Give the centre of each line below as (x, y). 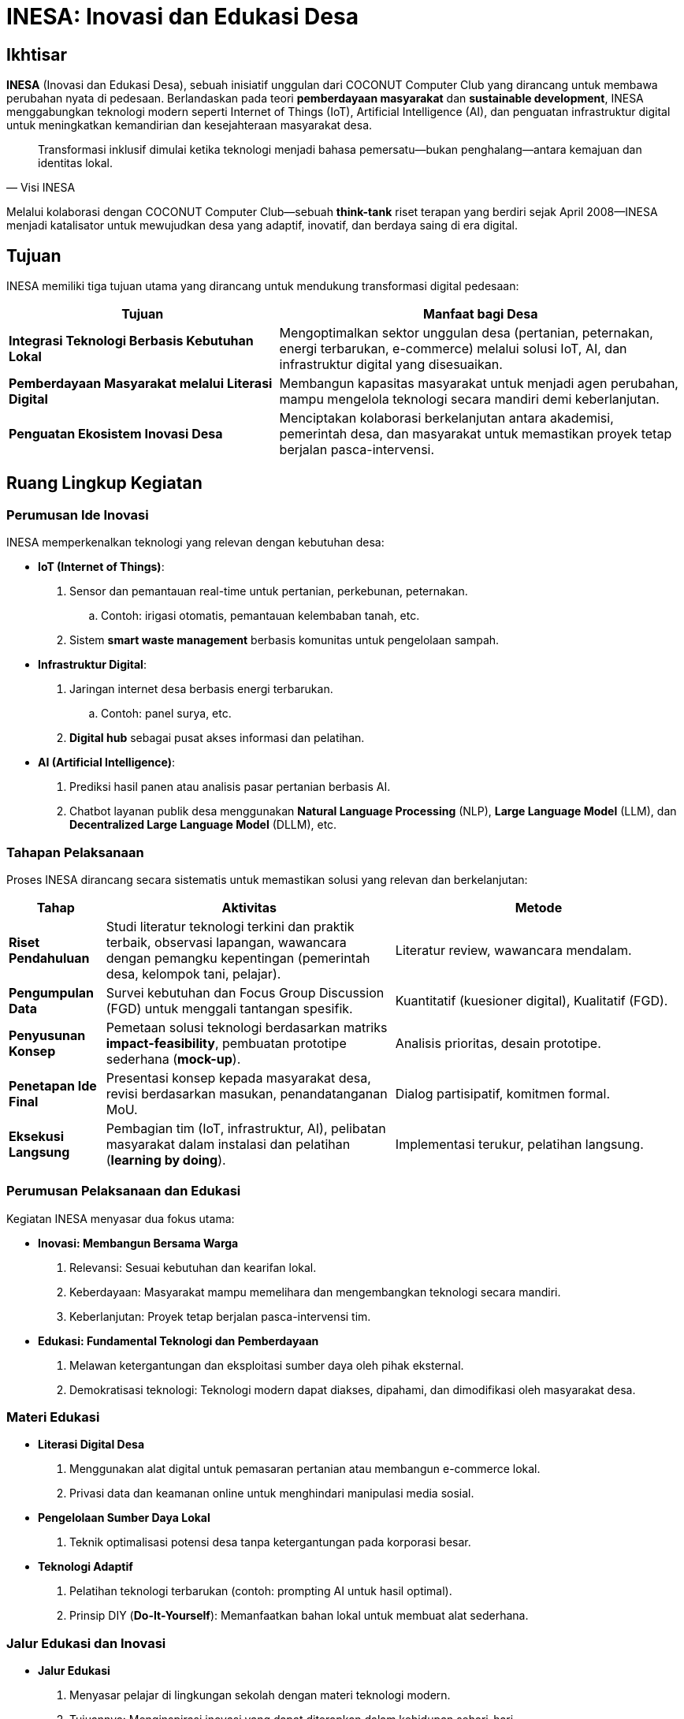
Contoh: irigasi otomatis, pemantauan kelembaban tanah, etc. (260, 616)
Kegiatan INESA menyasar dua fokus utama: (121, 1218)
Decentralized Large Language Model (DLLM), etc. (203, 825)
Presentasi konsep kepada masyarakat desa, (238, 1078)
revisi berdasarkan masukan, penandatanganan (247, 1093)
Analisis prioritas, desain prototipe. (498, 1043)
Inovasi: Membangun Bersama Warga (138, 1243)
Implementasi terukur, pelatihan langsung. (519, 1144)
